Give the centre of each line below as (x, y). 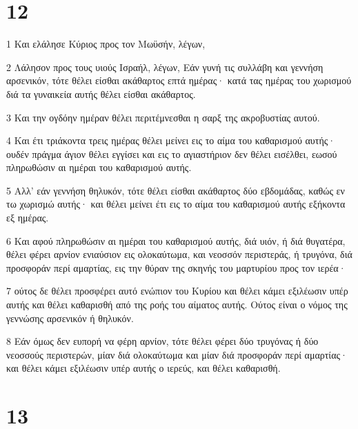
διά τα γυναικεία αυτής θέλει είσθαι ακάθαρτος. (101, 93)
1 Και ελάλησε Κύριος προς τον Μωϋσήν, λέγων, (106, 44)
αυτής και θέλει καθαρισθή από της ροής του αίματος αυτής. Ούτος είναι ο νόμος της (177, 305)
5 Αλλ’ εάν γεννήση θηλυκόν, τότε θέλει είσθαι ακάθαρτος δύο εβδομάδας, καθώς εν (176, 190)
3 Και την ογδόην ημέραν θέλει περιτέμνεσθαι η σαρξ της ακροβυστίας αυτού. (163, 117)
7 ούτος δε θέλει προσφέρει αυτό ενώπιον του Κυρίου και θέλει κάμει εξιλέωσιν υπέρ (177, 291)
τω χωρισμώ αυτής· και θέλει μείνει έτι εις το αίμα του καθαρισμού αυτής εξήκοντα (176, 204)
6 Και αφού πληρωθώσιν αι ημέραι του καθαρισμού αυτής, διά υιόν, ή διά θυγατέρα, (176, 240)
